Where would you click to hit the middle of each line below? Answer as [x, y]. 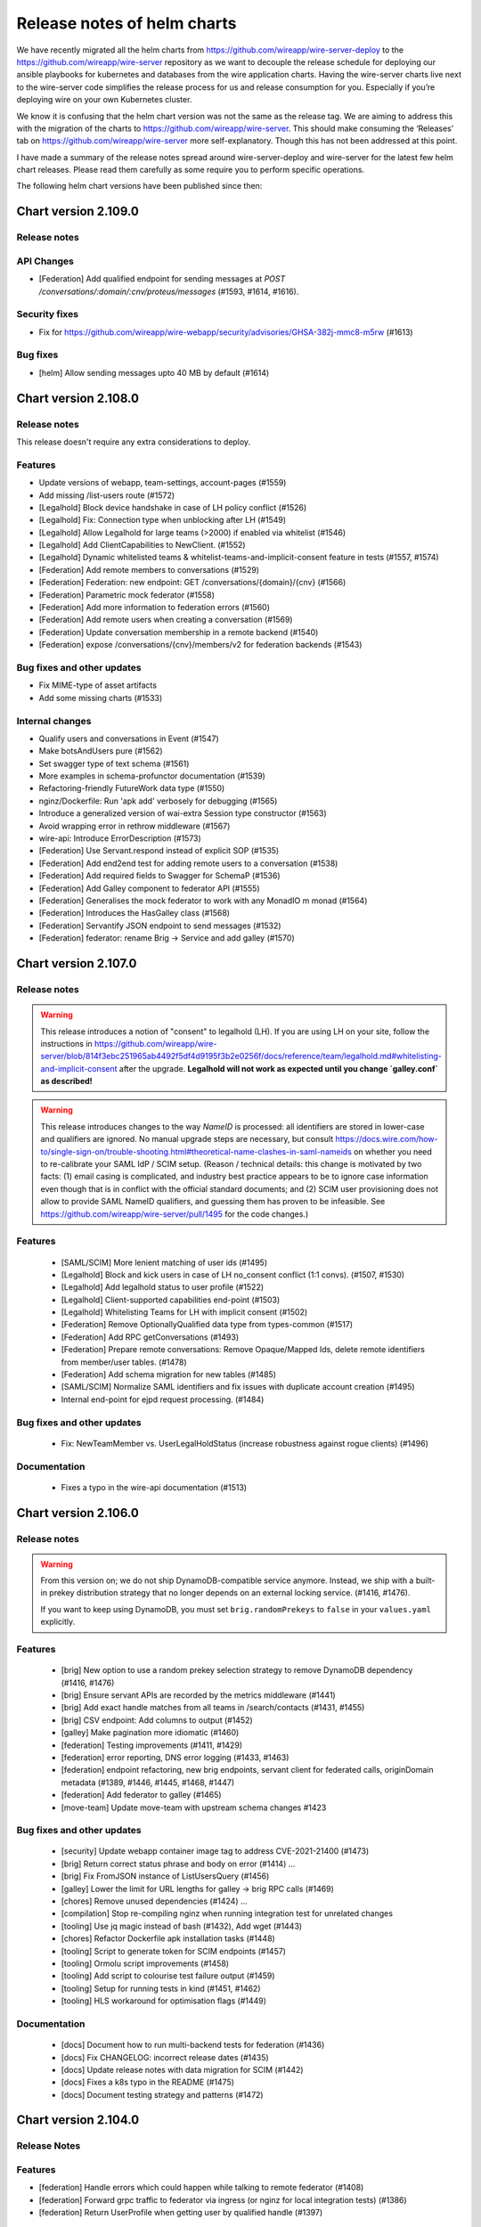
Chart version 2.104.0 [78, 2120]
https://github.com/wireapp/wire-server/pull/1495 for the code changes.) [175, 1214]
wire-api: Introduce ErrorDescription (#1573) [120, 838]
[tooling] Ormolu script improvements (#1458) [145, 1963]
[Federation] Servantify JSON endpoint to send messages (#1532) [160, 926]
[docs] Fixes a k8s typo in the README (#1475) [148, 2082]
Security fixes [48, 314]
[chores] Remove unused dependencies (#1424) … [155, 1901]
